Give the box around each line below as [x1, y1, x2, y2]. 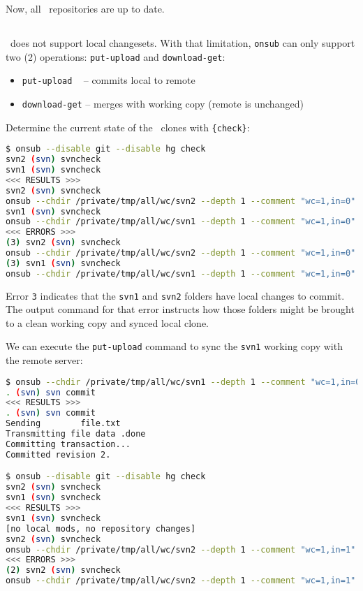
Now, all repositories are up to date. [6, 1, 165, 15]
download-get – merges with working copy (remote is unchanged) [22, 96, 304, 110]
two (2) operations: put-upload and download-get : [6, 49, 225, 64]
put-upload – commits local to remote [22, 73, 195, 87]
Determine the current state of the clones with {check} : [6, 119, 250, 134]
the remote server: [6, 353, 83, 367]
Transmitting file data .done [6, 429, 146, 439]
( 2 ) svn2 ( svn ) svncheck [6, 565, 121, 576]
